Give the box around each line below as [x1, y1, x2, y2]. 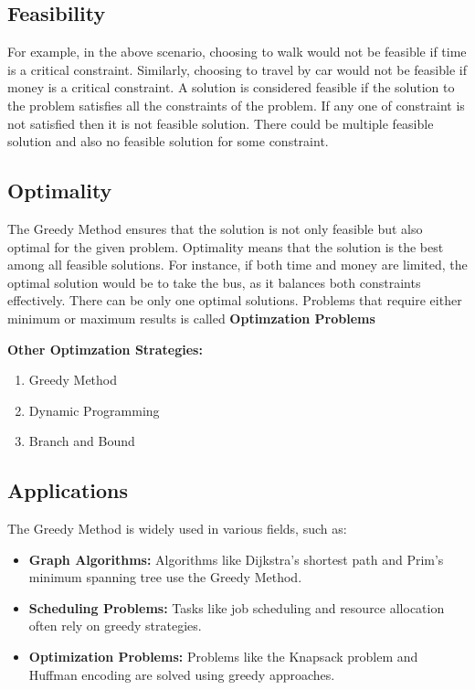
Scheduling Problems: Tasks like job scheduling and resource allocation [28, 598, 445, 617]
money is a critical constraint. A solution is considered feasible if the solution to [7, 78, 455, 97]
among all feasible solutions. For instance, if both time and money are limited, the [7, 255, 468, 274]
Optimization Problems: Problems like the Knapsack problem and [28, 647, 418, 666]
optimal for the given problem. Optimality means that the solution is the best [7, 237, 444, 256]
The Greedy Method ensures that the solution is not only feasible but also [7, 218, 423, 238]
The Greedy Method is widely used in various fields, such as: [7, 519, 347, 538]
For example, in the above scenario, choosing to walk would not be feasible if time [7, 42, 467, 61]
